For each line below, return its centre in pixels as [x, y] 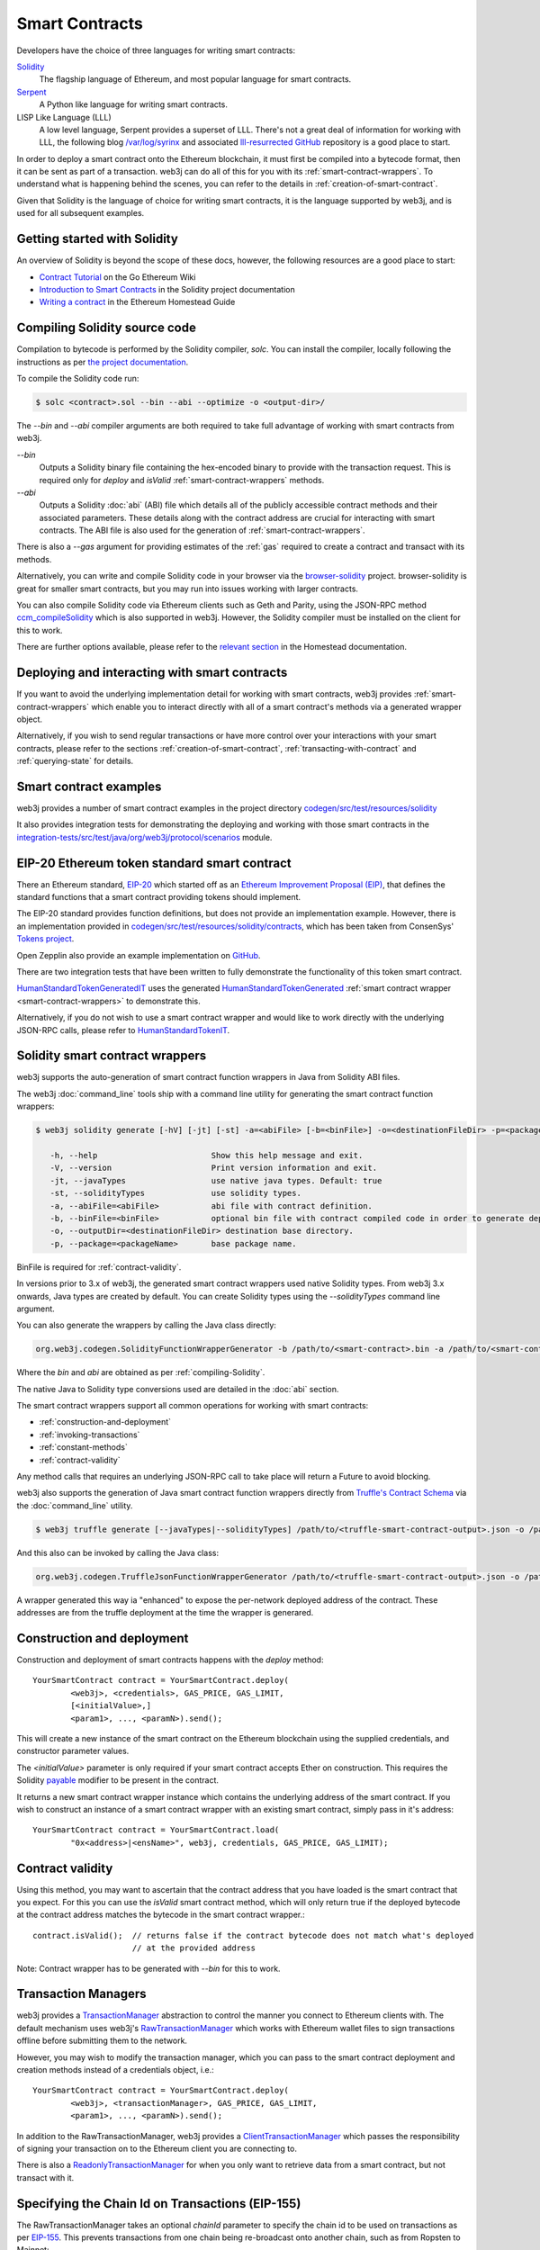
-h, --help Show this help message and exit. [207, 1156]
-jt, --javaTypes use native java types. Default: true [216, 1180]
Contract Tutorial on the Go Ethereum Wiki [117, 277]
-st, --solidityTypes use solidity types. [175, 1193]
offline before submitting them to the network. [102, 2041]
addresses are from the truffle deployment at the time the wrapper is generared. [165, 1613]
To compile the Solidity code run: [78, 378]
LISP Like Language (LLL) [64, 117]
